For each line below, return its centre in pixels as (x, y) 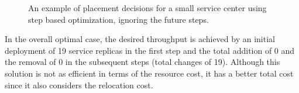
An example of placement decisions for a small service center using (147, 8)
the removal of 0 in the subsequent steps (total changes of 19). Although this (142, 62)
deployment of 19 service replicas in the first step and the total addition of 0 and (150, 50)
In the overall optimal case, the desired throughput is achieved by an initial (140, 39)
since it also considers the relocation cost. (79, 85)
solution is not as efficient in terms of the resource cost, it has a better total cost (149, 73)
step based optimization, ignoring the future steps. (118, 19)
